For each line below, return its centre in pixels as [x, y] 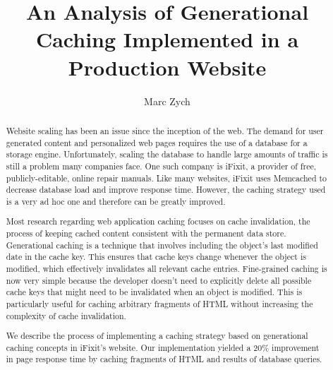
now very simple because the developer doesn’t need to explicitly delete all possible [159, 280]
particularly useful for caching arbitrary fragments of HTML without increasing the [159, 303]
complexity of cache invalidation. [66, 315]
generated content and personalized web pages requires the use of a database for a [157, 142]
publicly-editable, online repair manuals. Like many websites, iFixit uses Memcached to [166, 178]
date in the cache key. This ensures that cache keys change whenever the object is [156, 257]
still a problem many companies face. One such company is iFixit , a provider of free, [161, 166]
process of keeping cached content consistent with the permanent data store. [146, 233]
